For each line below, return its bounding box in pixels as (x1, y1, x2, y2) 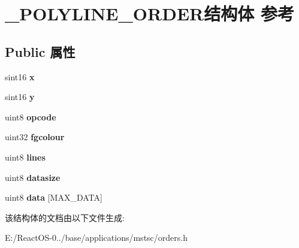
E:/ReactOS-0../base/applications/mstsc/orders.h (5, 231, 188, 244)
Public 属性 (5, 42, 75, 61)
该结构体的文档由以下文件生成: (5, 211, 125, 223)
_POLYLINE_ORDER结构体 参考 (5, 1, 294, 26)
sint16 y (5, 90, 35, 103)
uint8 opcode (5, 110, 56, 123)
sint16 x (5, 70, 35, 83)
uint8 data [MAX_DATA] (5, 191, 102, 204)
